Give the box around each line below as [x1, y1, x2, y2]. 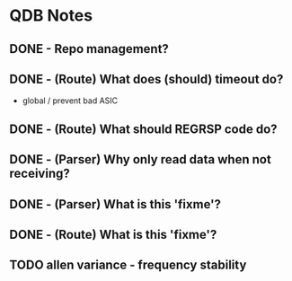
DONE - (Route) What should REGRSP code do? [9, 121, 278, 136]
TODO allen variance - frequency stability [9, 258, 247, 273]
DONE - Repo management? [9, 41, 169, 57]
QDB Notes [9, 5, 93, 26]
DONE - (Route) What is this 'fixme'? [9, 226, 217, 242]
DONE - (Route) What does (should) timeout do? [9, 71, 284, 86]
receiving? [9, 166, 70, 181]
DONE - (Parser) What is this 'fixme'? [9, 197, 222, 212]
